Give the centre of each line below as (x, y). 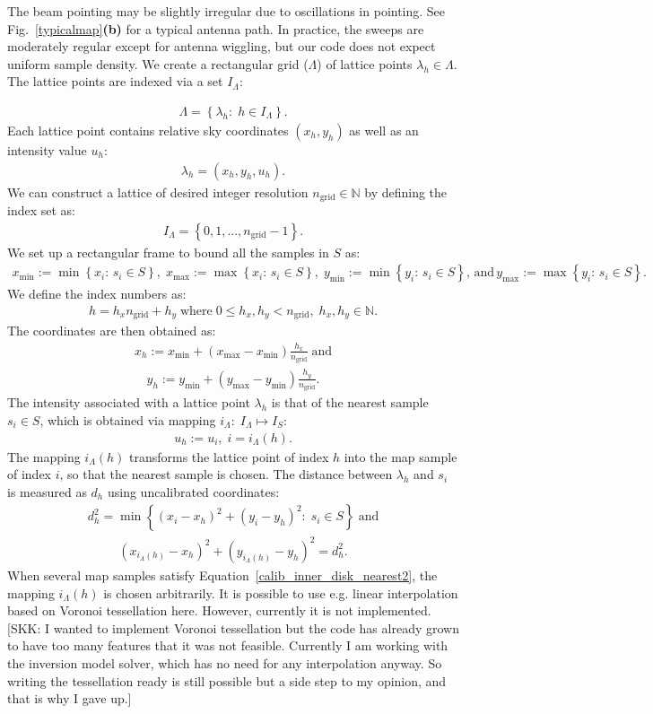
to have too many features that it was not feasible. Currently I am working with (228, 645)
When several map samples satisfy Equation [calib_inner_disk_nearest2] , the (222, 575)
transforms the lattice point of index (229, 456)
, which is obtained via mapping (128, 420)
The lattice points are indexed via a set (115, 81)
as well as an (384, 130)
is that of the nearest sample (350, 402)
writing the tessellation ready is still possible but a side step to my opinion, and (227, 680)
